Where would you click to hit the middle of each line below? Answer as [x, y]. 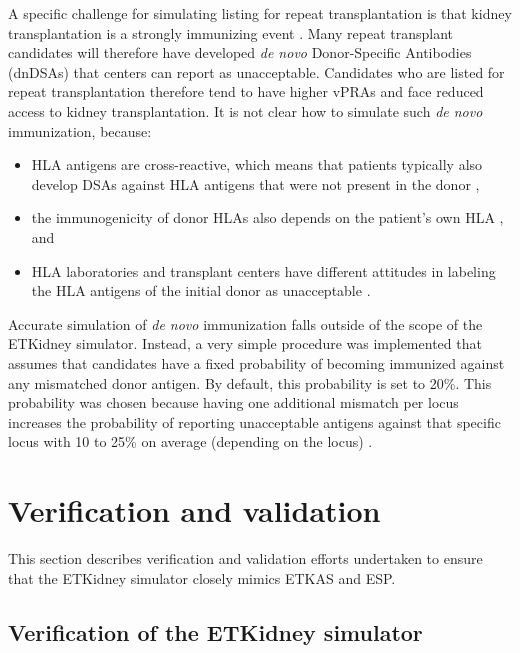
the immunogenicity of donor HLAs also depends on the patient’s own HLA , [267, 217]
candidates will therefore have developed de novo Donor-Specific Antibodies [240, 52]
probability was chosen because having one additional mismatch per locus [233, 402]
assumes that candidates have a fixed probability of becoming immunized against [256, 362]
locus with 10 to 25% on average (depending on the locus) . [190, 441]
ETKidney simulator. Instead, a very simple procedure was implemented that [245, 343]
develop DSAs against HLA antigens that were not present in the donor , [255, 183]
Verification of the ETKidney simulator [215, 631]
